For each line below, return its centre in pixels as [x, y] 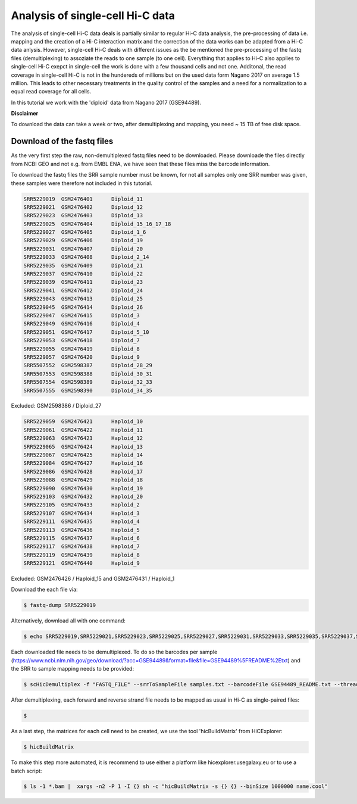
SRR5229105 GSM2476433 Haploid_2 [82, 505]
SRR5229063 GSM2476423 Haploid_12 [83, 438]
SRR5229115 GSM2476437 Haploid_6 [82, 538]
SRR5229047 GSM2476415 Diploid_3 [82, 315]
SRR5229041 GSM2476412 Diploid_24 [83, 290]
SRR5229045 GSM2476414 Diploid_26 [83, 307]
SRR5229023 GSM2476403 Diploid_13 [83, 215]
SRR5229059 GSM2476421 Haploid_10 [83, 422]
